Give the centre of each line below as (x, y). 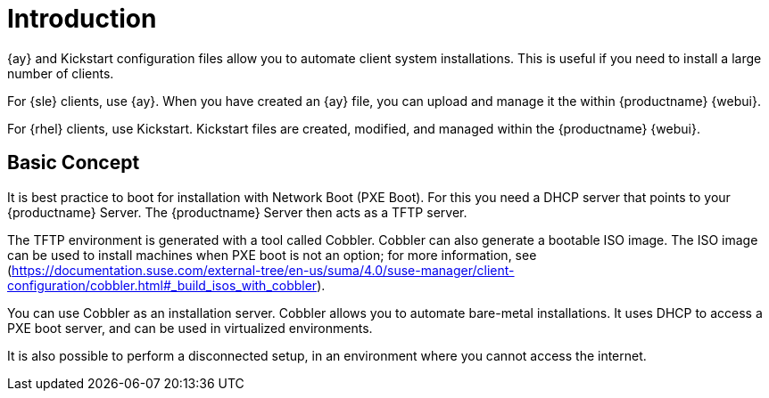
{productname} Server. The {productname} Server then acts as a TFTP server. (237, 212)
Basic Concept (74, 163)
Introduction (82, 19)
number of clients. (61, 73)
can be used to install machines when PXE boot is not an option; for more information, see (272, 255)
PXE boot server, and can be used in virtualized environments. (190, 328)
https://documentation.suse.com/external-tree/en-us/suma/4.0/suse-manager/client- (263, 270)
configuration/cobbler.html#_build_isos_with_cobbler (162, 285)
